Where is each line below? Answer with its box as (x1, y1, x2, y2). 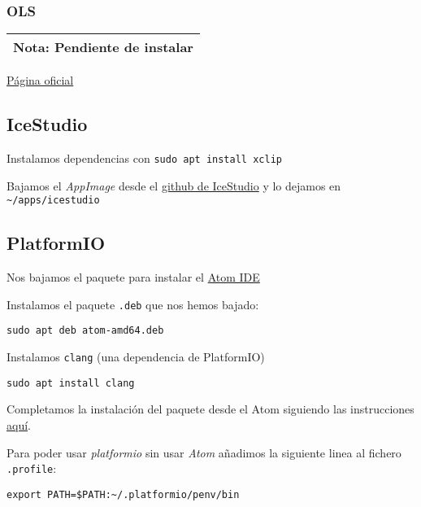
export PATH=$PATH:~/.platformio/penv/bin (7, 488, 240, 500)
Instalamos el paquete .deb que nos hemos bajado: (7, 295, 259, 313)
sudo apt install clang (7, 377, 135, 389)
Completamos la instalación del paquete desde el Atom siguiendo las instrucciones (7, 400, 414, 417)
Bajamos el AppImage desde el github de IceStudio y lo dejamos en (7, 177, 341, 194)
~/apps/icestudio (7, 194, 100, 207)
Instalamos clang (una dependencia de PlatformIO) (7, 348, 265, 365)
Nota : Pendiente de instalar (13, 37, 193, 57)
